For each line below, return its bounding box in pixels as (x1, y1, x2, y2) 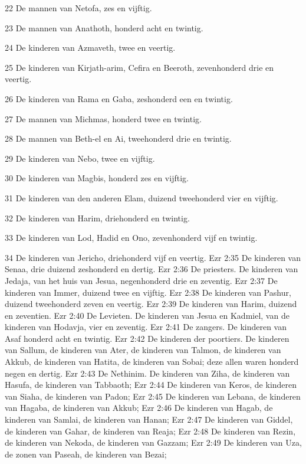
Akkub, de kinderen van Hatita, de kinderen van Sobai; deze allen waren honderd (5, 355, 299, 368)
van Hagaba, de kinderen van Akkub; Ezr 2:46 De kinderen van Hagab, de (5, 401, 273, 414)
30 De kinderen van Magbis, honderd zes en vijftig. (5, 172, 189, 184)
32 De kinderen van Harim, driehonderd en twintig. (5, 211, 190, 224)
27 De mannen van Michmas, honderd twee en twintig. (5, 112, 202, 125)
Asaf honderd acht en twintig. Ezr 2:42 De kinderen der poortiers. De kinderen (5, 332, 289, 344)
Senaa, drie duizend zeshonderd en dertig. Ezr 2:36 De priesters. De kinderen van (5, 263, 298, 275)
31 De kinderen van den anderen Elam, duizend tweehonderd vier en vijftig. (5, 191, 278, 204)
